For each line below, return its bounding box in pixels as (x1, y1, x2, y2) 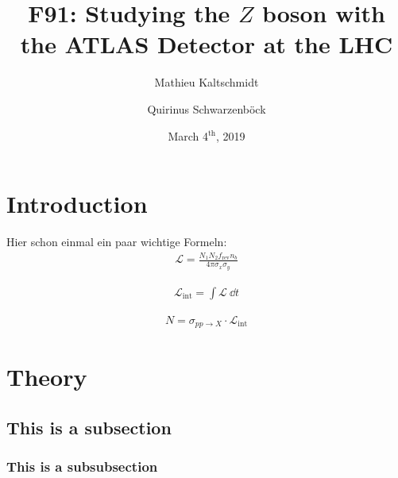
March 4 (168, 127, 208, 144)
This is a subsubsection (6, 457, 158, 476)
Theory (6, 360, 87, 393)
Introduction (6, 187, 148, 220)
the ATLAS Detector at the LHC (20, 28, 393, 60)
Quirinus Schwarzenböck (147, 100, 266, 117)
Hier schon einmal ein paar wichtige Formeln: (6, 233, 227, 250)
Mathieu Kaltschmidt (154, 74, 259, 91)
